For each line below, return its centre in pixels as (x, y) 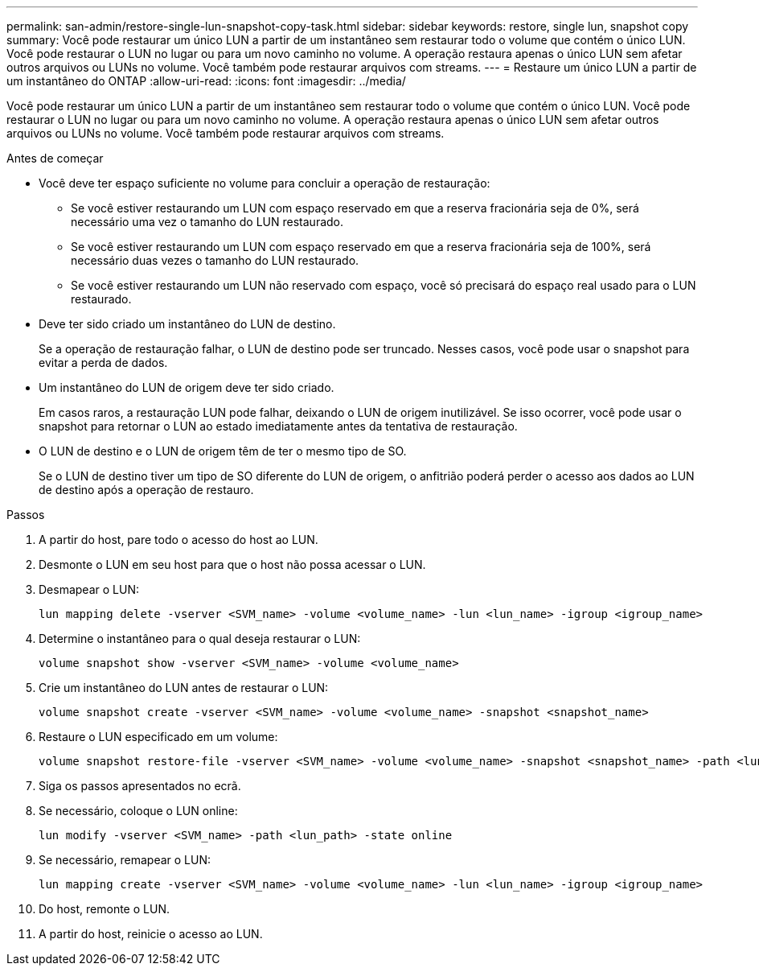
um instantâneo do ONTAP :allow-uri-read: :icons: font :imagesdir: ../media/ (206, 81)
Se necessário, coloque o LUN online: (138, 811)
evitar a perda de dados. (103, 362)
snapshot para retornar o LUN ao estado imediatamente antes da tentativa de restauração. (278, 426)
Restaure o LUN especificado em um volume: (158, 737)
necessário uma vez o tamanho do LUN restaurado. (207, 222)
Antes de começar (55, 158)
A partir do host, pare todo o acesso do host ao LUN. (178, 540)
